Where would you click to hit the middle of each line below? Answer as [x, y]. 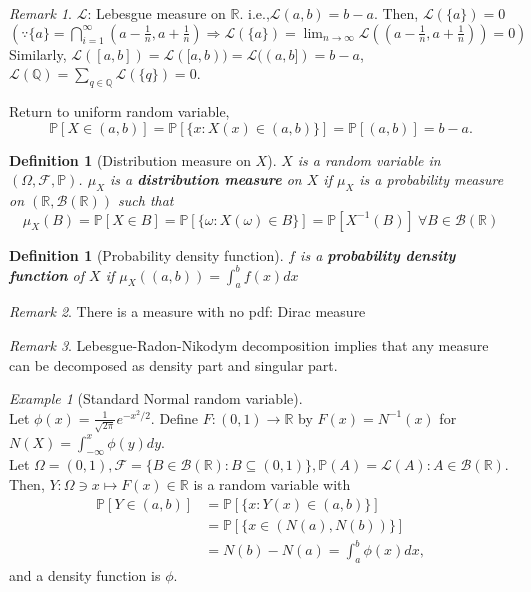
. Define [174, 417]
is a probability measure [431, 179]
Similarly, [38, 53]
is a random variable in [369, 159]
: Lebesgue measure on [156, 13]
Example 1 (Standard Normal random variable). [156, 398]
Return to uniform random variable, [119, 110]
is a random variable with [272, 483]
